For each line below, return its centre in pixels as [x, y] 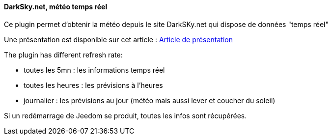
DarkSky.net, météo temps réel [56, 7]
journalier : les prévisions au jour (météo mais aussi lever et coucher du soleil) [150, 100]
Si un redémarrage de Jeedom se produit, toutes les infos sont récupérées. [125, 115]
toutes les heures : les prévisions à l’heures [93, 85]
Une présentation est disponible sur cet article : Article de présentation [118, 39]
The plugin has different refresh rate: [63, 55]
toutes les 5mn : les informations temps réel [94, 70]
